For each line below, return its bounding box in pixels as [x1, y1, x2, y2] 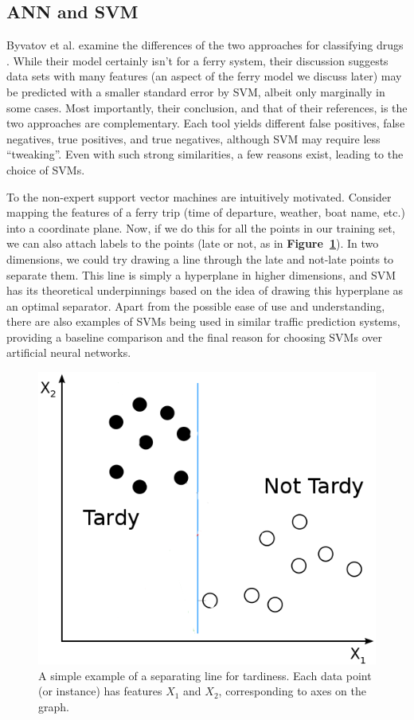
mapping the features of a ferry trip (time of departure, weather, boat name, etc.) [6, 204, 405, 221]
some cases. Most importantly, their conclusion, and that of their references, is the [6, 99, 408, 115]
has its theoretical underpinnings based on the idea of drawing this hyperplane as [6, 282, 404, 299]
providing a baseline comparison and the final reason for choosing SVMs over [6, 328, 382, 345]
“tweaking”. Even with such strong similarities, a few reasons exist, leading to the [6, 146, 404, 162]
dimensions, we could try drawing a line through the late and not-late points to [6, 250, 394, 267]
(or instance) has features [38, 683, 162, 699]
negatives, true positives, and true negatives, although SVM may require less [6, 130, 381, 147]
